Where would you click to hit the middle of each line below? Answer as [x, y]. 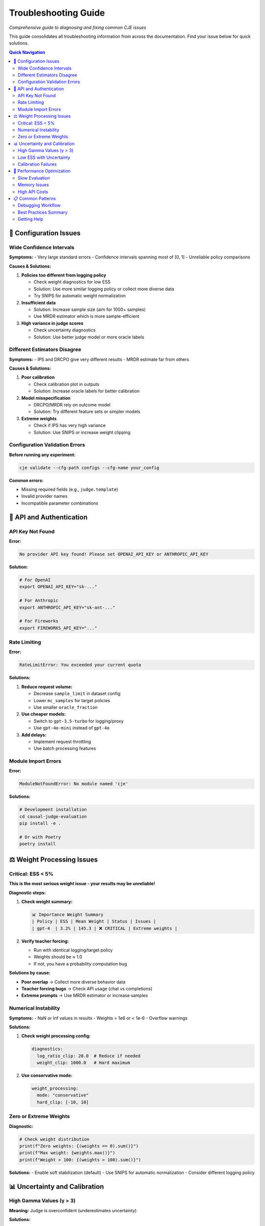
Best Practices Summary [43, 212]
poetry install [38, 844]
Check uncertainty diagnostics [65, 330]
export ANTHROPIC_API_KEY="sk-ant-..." [67, 607]
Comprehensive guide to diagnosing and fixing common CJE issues [78, 27]
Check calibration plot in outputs [66, 384]
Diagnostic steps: [27, 893]
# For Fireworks [39, 621]
